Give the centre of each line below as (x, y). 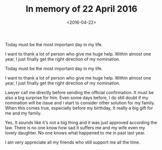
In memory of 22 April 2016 (81, 9)
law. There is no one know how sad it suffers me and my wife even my (75, 128)
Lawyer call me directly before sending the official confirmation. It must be (80, 92)
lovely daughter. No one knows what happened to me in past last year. (75, 133)
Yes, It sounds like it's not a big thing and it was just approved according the (81, 122)
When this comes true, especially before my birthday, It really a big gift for (79, 108)
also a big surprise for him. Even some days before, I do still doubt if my (77, 98)
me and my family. (24, 113)
